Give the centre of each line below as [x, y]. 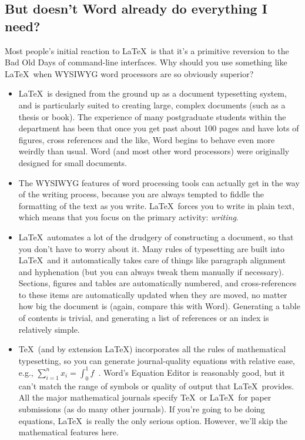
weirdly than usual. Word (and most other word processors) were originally [154, 151]
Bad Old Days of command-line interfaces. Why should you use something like [146, 62]
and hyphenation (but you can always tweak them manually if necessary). [151, 271]
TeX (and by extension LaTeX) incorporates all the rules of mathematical [152, 349]
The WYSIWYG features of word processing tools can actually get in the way [159, 182]
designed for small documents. [73, 162]
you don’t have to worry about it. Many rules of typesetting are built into [152, 248]
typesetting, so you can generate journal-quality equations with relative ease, [157, 360]
